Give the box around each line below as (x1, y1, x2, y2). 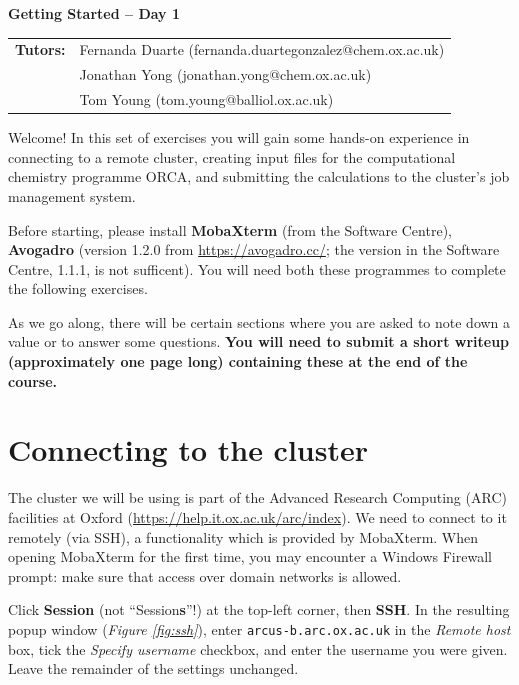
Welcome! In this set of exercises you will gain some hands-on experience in (8, 127, 470, 148)
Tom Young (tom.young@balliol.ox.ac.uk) (79, 89, 334, 110)
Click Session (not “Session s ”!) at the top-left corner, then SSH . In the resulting (8, 599, 510, 620)
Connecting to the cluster (8, 429, 368, 470)
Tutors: (15, 39, 66, 60)
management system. (8, 185, 136, 206)
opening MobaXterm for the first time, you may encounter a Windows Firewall (8, 546, 492, 567)
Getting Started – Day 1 (8, 3, 181, 23)
